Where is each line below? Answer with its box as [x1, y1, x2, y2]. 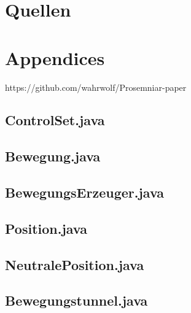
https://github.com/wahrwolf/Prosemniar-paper [5, 80, 187, 93]
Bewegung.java [5, 147, 101, 166]
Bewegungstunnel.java [5, 291, 148, 310]
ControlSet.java [5, 110, 105, 129]
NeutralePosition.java [5, 255, 144, 274]
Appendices [5, 45, 105, 70]
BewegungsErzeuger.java [5, 183, 165, 202]
